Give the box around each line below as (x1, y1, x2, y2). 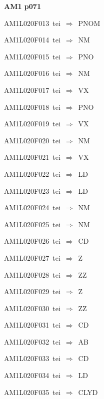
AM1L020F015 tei (4, 51, 60, 61)
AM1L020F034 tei (4, 370, 60, 381)
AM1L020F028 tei (4, 269, 60, 280)
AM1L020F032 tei (4, 336, 60, 347)
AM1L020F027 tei (4, 252, 60, 263)
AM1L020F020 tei (4, 135, 60, 145)
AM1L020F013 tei (4, 17, 60, 28)
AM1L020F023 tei (4, 185, 60, 196)
